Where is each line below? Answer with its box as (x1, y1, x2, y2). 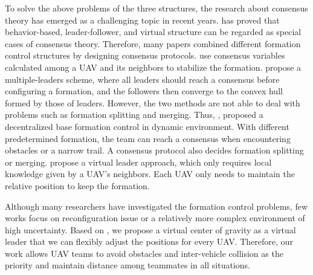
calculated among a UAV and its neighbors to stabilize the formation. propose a (5, 60, 302, 73)
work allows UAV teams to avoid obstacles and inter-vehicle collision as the (5, 247, 283, 259)
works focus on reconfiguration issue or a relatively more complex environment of (5, 212, 305, 224)
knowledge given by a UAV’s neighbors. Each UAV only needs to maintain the (5, 167, 295, 180)
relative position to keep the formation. (5, 179, 150, 192)
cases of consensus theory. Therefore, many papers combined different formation (5, 37, 301, 50)
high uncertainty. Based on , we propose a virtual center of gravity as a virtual (5, 223, 296, 236)
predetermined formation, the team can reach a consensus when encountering (5, 132, 291, 144)
